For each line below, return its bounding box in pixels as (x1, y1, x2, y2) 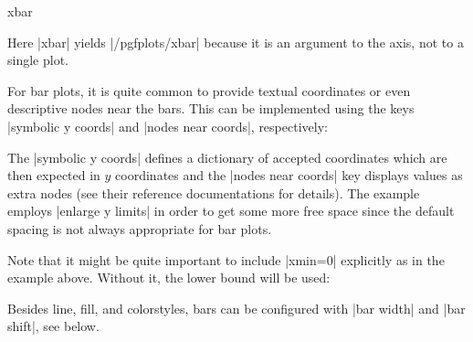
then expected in (7, 166, 100, 185)
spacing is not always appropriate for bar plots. (7, 219, 272, 238)
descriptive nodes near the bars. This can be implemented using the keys (7, 99, 415, 118)
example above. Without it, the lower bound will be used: (7, 268, 331, 287)
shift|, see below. (7, 316, 100, 336)
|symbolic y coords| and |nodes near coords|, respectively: (7, 116, 328, 135)
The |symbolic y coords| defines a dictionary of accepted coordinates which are (7, 147, 447, 166)
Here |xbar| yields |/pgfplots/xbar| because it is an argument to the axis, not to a (7, 32, 464, 51)
